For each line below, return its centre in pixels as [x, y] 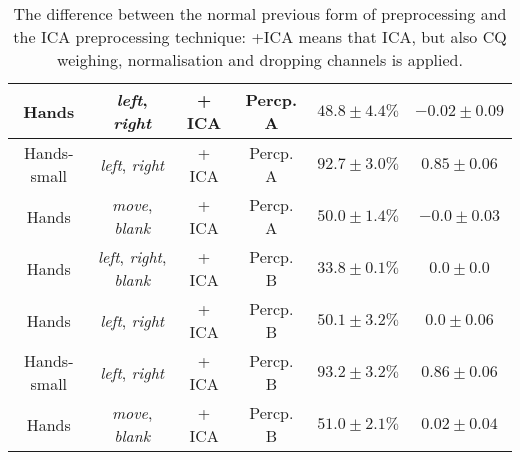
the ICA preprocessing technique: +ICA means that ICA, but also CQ [260, 36]
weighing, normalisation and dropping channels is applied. [260, 59]
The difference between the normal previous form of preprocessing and [260, 13]
